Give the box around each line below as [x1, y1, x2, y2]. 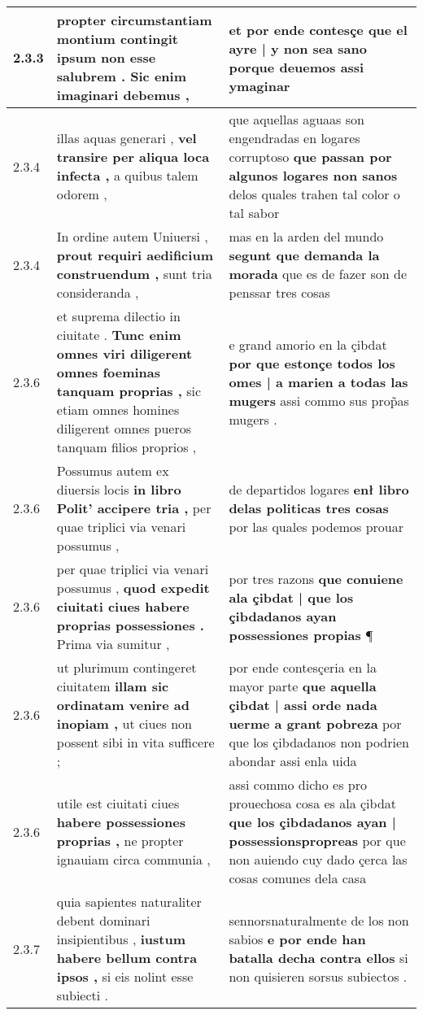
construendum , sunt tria [56, 264, 212, 283]
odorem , [56, 185, 107, 203]
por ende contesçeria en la [229, 658, 377, 677]
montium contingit [56, 29, 179, 48]
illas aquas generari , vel [56, 129, 197, 147]
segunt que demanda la [229, 246, 380, 264]
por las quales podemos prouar [229, 517, 404, 536]
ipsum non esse [56, 48, 156, 67]
